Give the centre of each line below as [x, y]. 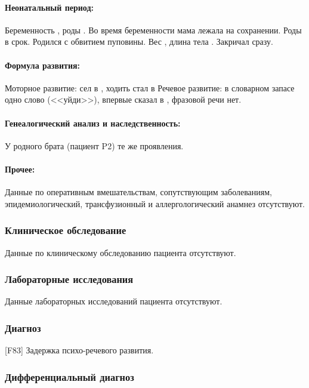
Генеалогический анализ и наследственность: [93, 123]
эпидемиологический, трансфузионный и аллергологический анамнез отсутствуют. [155, 203]
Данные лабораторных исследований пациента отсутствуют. [114, 301]
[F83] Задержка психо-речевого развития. [79, 350]
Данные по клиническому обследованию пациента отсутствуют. [120, 252]
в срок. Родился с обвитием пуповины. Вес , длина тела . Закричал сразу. [139, 41]
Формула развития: [43, 65]
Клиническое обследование [66, 230]
